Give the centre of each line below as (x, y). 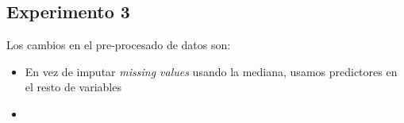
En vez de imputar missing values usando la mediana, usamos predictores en (211, 71)
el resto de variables (73, 87)
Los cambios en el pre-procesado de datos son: (119, 45)
